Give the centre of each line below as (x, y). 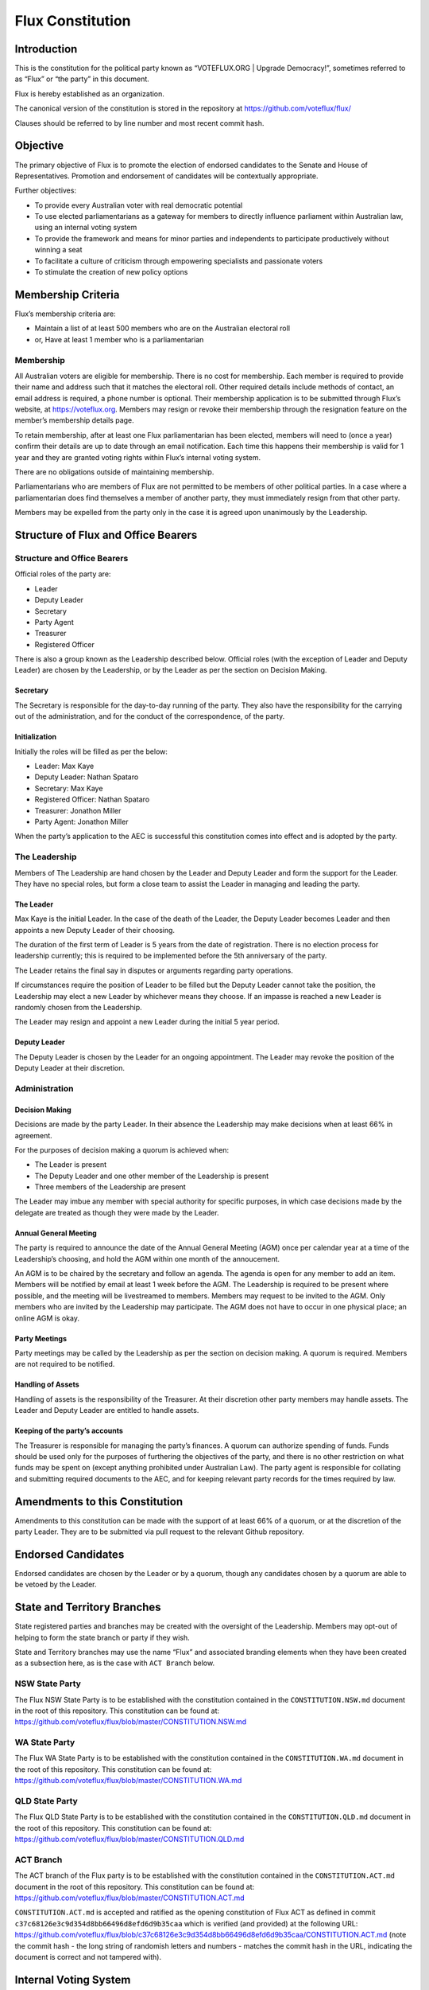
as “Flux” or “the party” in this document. (82, 79)
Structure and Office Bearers (71, 558)
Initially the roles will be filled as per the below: (91, 751)
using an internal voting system (86, 228)
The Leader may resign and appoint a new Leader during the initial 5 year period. (147, 1022)
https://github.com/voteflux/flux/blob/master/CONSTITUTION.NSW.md (131, 1722)
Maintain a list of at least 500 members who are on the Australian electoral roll (162, 328)
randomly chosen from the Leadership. (78, 1008)
